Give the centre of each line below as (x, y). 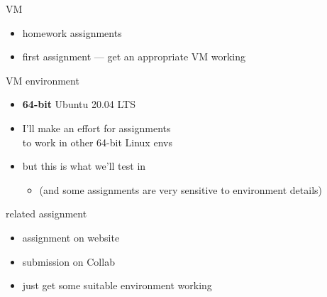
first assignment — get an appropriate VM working (134, 56)
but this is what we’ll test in (84, 166)
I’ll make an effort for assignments (96, 128)
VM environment (43, 80)
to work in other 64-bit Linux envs (97, 142)
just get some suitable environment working (117, 285)
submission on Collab (68, 261)
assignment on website (71, 237)
